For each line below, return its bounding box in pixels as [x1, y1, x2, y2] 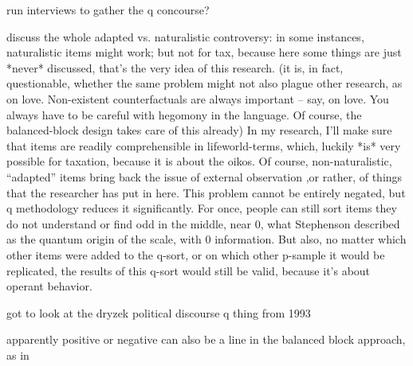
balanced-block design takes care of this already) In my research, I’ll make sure [6, 122, 392, 138]
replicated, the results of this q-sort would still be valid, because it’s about [6, 262, 371, 278]
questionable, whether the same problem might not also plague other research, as [6, 75, 403, 91]
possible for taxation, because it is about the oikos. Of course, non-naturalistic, [6, 153, 392, 169]
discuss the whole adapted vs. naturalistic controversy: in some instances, [6, 28, 364, 45]
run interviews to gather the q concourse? [6, 2, 210, 18]
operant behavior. [6, 278, 92, 294]
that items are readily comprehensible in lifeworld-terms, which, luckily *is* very [6, 137, 401, 154]
